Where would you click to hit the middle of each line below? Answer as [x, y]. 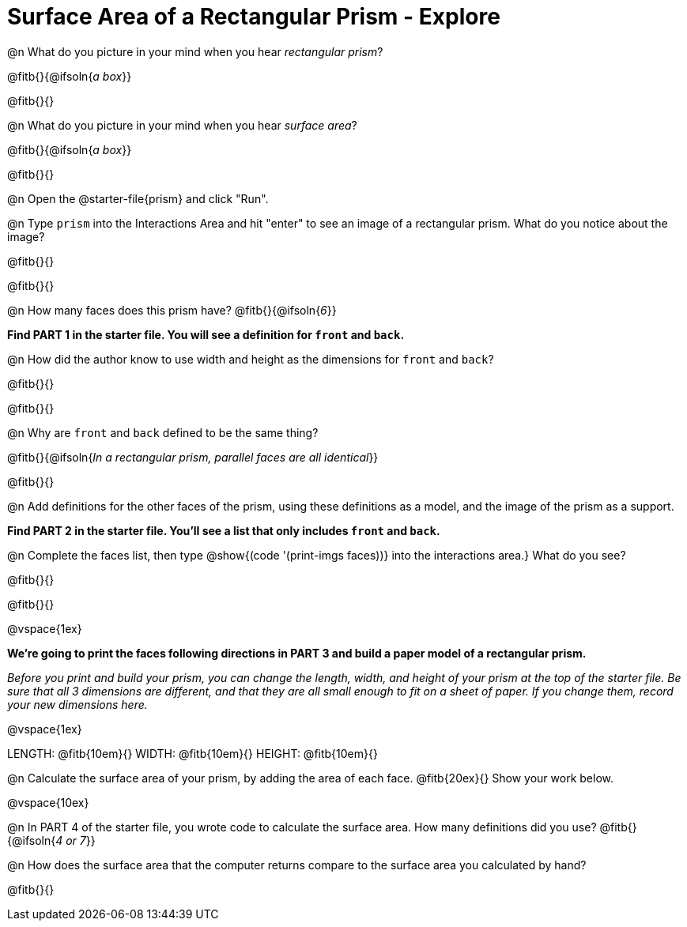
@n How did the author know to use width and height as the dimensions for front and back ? [251, 359]
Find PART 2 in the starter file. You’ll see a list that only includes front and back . [224, 530]
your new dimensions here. [77, 704]
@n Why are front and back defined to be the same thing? [163, 432]
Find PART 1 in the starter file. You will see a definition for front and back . [206, 334]
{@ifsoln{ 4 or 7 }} [51, 840]
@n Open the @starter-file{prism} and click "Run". [138, 198]
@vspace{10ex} [48, 802]
